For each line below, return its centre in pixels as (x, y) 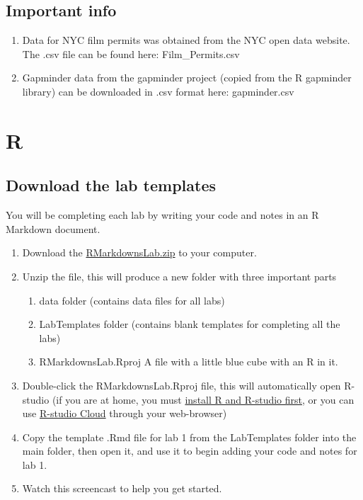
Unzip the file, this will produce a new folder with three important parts (179, 276)
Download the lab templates (111, 185)
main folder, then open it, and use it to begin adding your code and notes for (190, 451)
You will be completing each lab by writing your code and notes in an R (162, 215)
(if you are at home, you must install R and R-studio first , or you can (203, 399)
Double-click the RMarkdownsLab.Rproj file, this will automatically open (181, 385)
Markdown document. (53, 228)
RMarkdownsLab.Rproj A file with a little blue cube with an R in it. (189, 362)
